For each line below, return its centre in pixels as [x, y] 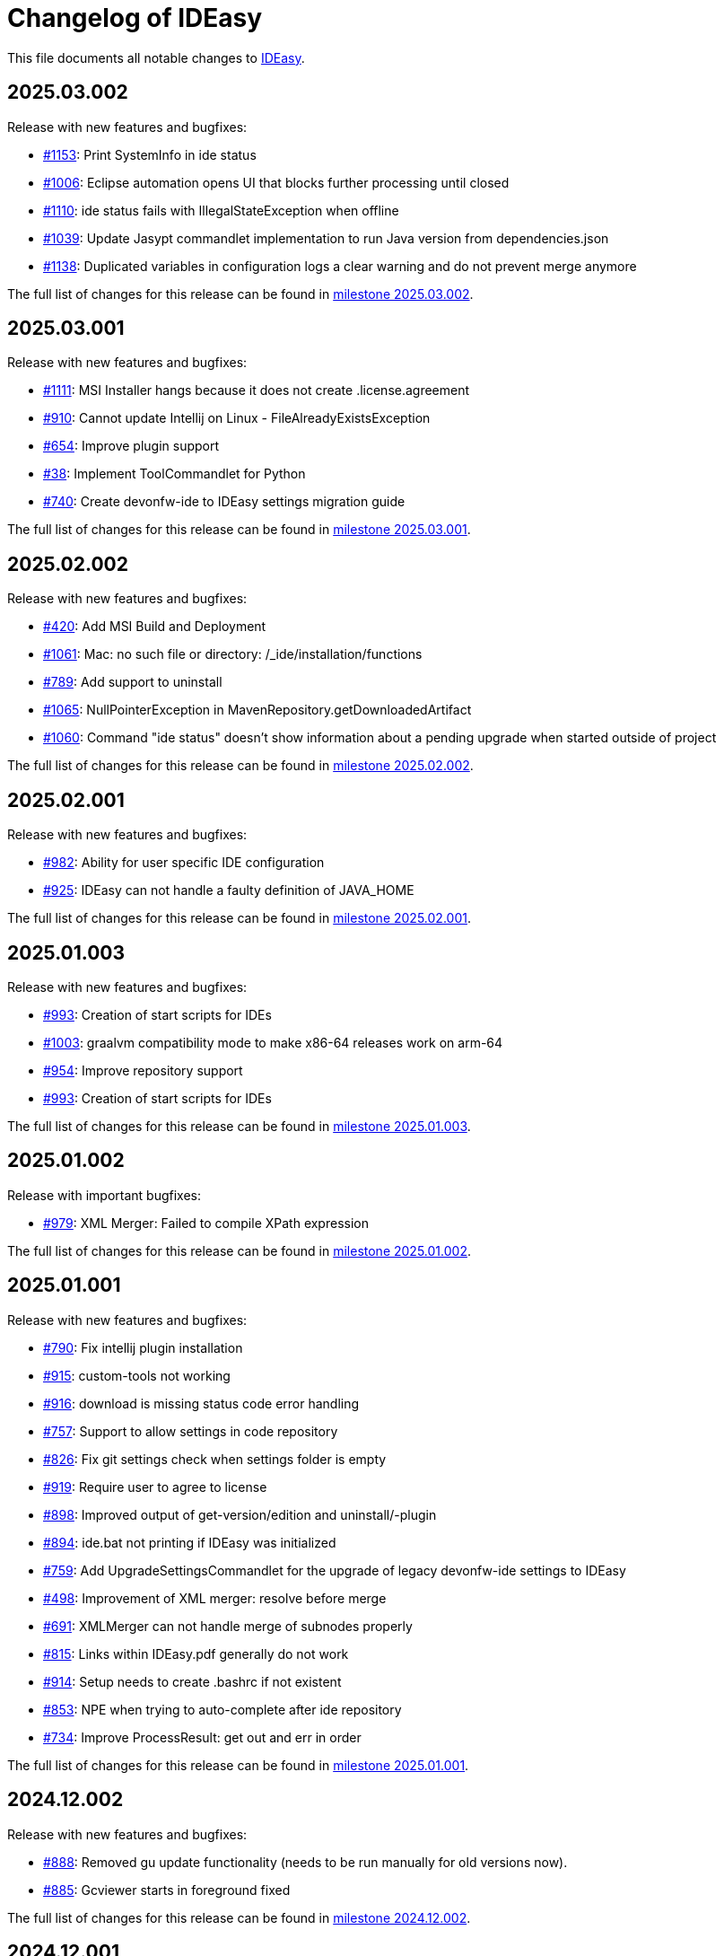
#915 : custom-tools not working [137, 1375]
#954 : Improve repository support [143, 1070]
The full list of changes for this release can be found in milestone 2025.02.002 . [240, 766]
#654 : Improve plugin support [131, 446]
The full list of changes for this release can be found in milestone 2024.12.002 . [239, 1917]
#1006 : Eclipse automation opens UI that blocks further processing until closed [276, 182]
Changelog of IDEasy [135, 18]
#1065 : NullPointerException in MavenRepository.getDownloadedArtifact [257, 710]
